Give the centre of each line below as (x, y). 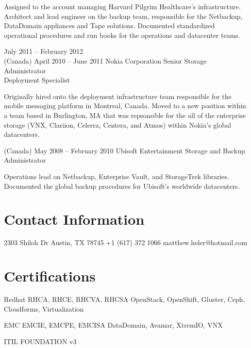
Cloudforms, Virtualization (44, 308)
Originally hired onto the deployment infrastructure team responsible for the (118, 96)
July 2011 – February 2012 (44, 51)
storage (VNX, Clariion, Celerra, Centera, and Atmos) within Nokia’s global (117, 124)
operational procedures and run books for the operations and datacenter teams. (122, 35)
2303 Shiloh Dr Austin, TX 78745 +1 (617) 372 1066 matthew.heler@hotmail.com (126, 242)
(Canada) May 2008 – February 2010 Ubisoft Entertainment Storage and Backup (125, 150)
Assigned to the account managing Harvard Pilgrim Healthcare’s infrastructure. (122, 6)
